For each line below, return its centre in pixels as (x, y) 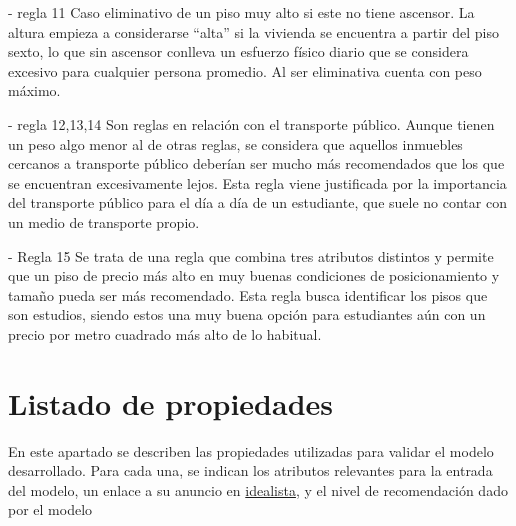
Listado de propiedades (171, 402)
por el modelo (50, 509)
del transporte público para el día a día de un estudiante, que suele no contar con (257, 202)
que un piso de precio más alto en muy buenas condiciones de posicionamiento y (254, 275)
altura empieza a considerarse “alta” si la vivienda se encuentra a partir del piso (253, 31)
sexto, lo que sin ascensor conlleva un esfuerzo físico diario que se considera (238, 51)
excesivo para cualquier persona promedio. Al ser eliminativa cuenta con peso (245, 70)
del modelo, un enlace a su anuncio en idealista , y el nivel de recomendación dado (258, 489)
